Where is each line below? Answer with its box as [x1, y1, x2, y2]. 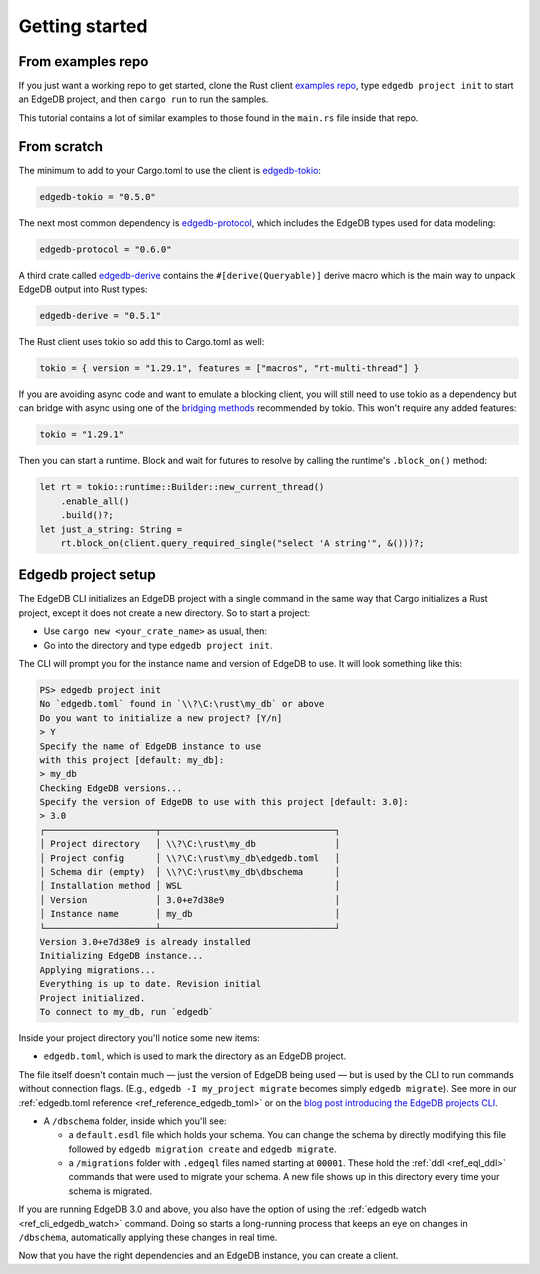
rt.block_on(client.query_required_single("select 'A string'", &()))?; [60, 537, 425, 549]
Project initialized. [39, 992, 146, 1004]
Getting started [18, 15, 148, 37]
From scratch [18, 138, 104, 155]
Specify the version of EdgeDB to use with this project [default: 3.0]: [39, 796, 409, 808]
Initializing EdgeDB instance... [39, 950, 204, 962]
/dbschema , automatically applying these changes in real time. [18, 1231, 278, 1244]
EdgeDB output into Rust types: [18, 283, 149, 295]
